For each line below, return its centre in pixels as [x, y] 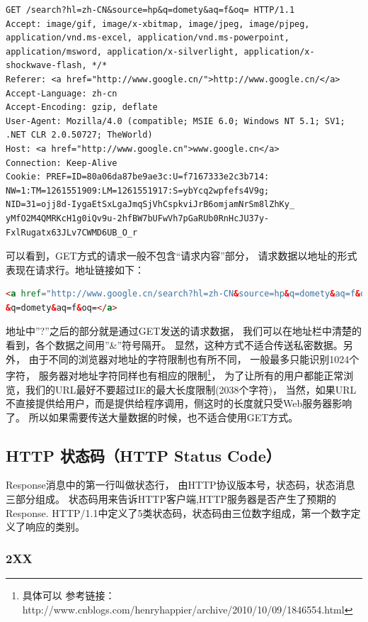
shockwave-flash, [46, 66]
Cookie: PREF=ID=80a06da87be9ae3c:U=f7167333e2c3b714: [138, 177]
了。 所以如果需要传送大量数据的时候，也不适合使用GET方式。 [152, 417]
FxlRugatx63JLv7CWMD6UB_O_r [72, 232]
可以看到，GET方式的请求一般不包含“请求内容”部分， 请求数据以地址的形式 [182, 256]
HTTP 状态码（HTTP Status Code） [143, 455]
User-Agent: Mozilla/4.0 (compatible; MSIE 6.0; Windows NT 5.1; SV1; [176, 121]
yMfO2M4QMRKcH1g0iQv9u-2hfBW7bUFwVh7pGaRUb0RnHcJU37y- [138, 218]
